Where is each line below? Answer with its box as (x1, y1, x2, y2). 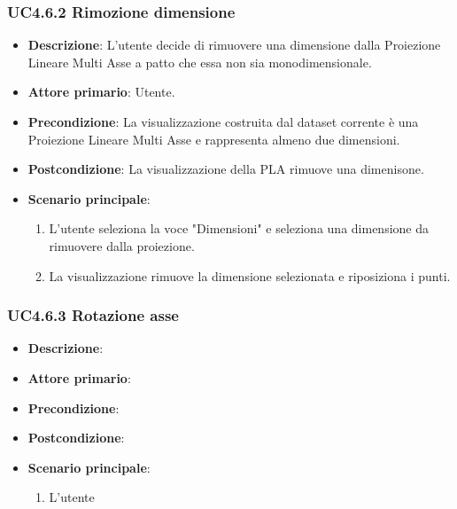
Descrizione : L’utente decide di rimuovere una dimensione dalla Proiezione (27, 35, 441, 54)
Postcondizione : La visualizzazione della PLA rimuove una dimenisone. (27, 160, 424, 178)
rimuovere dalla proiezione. (49, 236, 195, 254)
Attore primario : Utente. (27, 82, 175, 101)
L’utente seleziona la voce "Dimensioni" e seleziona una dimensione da (49, 219, 429, 238)
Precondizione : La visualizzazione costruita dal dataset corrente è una (27, 113, 419, 130)
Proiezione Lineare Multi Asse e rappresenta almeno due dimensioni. (27, 129, 400, 148)
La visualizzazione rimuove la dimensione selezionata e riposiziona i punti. (49, 266, 451, 285)
